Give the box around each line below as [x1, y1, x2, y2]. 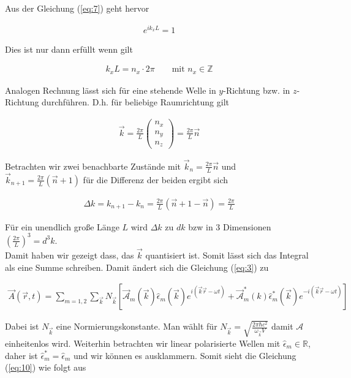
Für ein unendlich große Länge [5, 220, 119, 233]
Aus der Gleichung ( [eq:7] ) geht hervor [5, 2, 149, 14]
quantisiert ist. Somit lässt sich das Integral [145, 249, 309, 262]
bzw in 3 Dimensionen [188, 220, 271, 233]
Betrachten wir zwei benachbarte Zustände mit [5, 159, 181, 172]
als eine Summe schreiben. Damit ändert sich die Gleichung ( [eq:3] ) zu [5, 260, 269, 273]
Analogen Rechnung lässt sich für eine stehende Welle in [5, 83, 216, 96]
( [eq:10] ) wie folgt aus [5, 361, 86, 374]
